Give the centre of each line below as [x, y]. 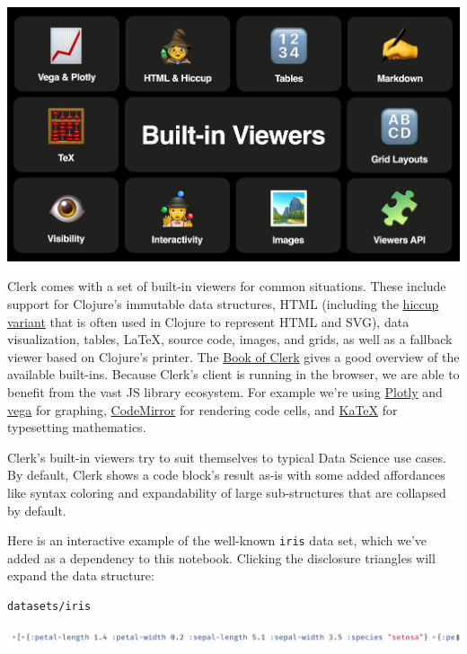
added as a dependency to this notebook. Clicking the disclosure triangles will [221, 557]
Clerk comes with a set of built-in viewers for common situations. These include [227, 286]
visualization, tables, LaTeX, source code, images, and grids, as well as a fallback [230, 339]
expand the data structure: [81, 575]
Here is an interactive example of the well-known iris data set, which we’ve [217, 540]
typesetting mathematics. [77, 427]
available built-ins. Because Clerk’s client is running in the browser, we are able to [233, 374]
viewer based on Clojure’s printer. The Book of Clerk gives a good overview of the [233, 356]
